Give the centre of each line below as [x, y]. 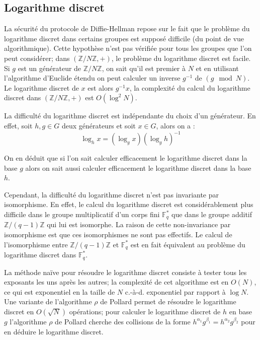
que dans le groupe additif [212, 214]
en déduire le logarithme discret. [54, 331]
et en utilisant [217, 68]
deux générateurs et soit [99, 125]
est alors [100, 87]
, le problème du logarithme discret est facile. [181, 58]
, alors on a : [176, 125]
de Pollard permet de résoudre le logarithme [168, 301]
